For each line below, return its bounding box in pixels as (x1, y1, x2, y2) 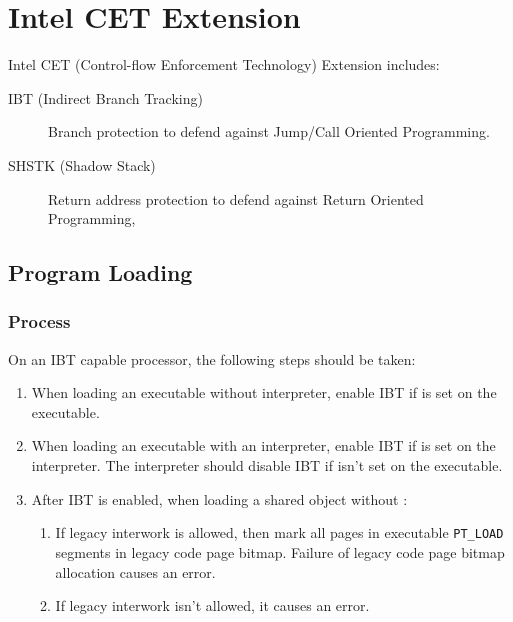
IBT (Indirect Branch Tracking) (8, 87, 203, 108)
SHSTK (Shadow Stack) (8, 154, 156, 175)
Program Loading (8, 257, 193, 288)
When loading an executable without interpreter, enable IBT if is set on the (31, 382, 497, 403)
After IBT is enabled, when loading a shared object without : (31, 488, 408, 509)
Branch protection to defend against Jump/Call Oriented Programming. (48, 121, 490, 142)
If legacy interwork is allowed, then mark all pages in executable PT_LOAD (55, 522, 504, 543)
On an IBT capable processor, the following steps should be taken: (8, 348, 416, 369)
